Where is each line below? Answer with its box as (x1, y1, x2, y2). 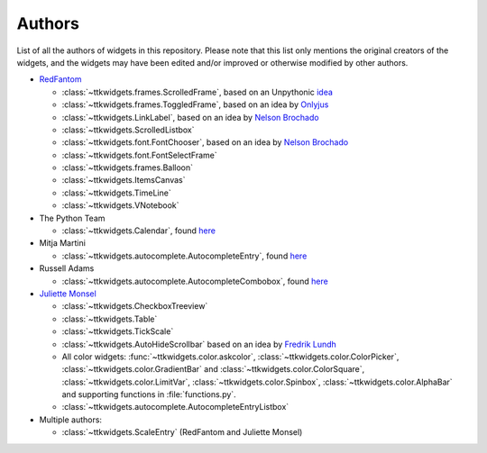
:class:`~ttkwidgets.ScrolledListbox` (61, 124, 195, 135)
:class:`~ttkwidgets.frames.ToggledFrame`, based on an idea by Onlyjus (61, 99, 329, 110)
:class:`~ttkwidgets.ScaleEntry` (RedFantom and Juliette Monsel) (61, 427, 303, 438)
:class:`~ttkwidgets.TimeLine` (61, 187, 171, 198)
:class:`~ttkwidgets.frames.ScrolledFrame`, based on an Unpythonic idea (61, 86, 334, 97)
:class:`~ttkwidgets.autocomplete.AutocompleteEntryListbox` (61, 402, 289, 412)
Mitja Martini (39, 238, 86, 249)
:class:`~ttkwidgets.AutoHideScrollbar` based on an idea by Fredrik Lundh (61, 339, 337, 349)
